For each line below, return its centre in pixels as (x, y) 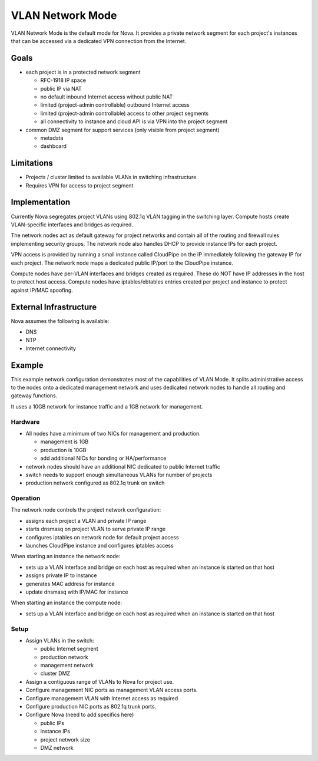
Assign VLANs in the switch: (60, 640)
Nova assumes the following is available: (60, 321)
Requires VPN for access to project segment (79, 185)
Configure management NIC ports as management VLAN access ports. (112, 690)
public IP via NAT (61, 88)
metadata (52, 138)
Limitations (32, 163)
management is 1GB (64, 442)
